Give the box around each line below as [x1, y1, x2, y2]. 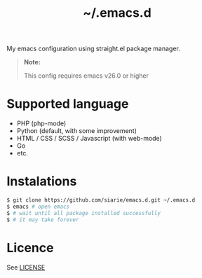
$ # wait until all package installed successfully [6, 209, 161, 216]
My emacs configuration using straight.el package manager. [6, 44, 180, 53]
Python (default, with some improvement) [16, 127, 137, 135]
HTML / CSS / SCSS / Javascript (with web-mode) [16, 134, 162, 143]
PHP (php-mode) [16, 119, 67, 127]
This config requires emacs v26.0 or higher [23, 71, 149, 80]
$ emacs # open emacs [6, 203, 70, 210]
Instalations [6, 174, 77, 190]
